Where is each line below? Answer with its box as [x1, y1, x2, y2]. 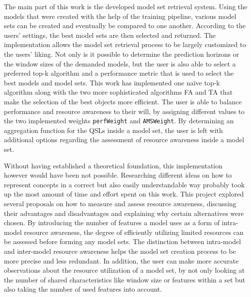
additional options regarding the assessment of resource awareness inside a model [4, 134, 244, 145]
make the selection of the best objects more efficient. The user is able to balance [4, 96, 242, 106]
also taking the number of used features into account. [4, 284, 162, 294]
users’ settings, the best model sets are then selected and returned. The [4, 30, 216, 40]
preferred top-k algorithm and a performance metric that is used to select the [4, 68, 234, 78]
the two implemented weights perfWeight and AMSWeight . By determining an [4, 115, 234, 126]
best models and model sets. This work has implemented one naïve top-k [4, 77, 220, 87]
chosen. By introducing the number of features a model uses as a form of [4, 217, 220, 228]
